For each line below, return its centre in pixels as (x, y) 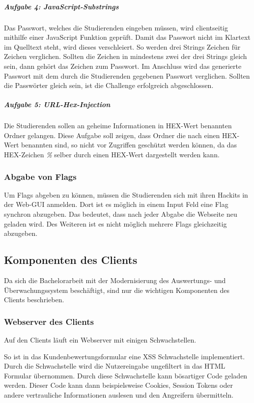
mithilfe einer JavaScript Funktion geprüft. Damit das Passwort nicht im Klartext (127, 37)
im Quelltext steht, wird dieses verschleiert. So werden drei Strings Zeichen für (122, 46)
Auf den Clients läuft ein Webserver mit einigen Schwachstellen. (100, 340)
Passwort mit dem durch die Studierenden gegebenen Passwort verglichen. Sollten (127, 75)
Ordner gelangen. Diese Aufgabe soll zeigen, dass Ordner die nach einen (112, 135)
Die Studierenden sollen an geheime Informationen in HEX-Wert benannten (118, 126)
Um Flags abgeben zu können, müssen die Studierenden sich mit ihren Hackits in (126, 194)
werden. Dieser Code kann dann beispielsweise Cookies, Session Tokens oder (119, 385)
